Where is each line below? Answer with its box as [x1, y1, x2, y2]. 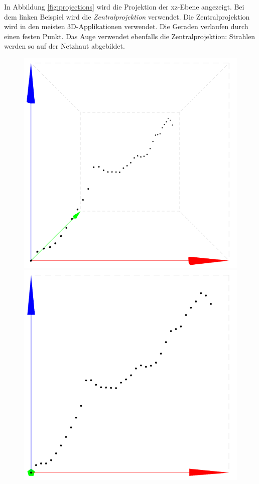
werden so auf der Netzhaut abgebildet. [4, 41, 125, 51]
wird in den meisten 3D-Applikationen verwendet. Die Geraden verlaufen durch [4, 21, 248, 32]
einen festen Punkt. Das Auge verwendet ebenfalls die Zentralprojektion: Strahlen [4, 31, 255, 41]
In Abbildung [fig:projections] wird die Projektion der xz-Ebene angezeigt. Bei [4, 2, 244, 12]
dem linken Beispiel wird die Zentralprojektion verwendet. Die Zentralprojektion [4, 11, 250, 22]
